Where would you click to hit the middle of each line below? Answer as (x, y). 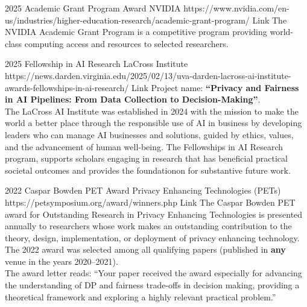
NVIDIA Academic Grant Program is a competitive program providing (136, 32)
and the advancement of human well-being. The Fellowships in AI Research (144, 146)
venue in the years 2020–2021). (62, 261)
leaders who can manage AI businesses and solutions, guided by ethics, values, (149, 134)
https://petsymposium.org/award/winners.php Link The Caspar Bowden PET (150, 202)
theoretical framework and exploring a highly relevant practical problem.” (141, 296)
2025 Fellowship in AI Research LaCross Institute (97, 64)
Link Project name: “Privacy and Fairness (215, 87)
